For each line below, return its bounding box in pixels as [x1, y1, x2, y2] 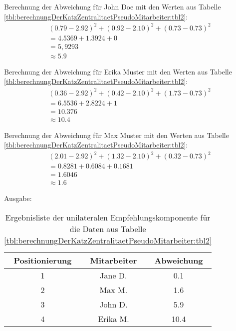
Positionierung [13, 254, 72, 266]
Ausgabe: [4, 193, 32, 203]
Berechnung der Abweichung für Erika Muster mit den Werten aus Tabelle [4, 66, 232, 76]
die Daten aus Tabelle [69, 223, 146, 235]
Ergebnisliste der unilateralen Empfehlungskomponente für [5, 211, 211, 223]
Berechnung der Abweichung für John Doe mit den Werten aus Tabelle [4, 1, 221, 11]
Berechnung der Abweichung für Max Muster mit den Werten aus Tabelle [4, 129, 229, 140]
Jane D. [100, 269, 127, 281]
